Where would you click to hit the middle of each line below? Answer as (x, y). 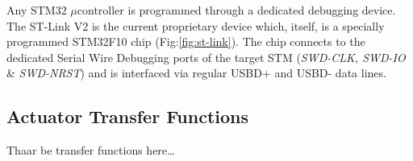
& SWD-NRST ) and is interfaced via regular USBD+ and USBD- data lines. (196, 73)
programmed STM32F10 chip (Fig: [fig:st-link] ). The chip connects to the (186, 41)
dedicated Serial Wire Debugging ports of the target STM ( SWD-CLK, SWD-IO (206, 57)
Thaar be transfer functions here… (91, 150)
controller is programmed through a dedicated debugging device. (236, 10)
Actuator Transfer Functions (128, 116)
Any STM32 (37, 10)
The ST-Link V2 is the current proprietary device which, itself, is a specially (196, 25)
